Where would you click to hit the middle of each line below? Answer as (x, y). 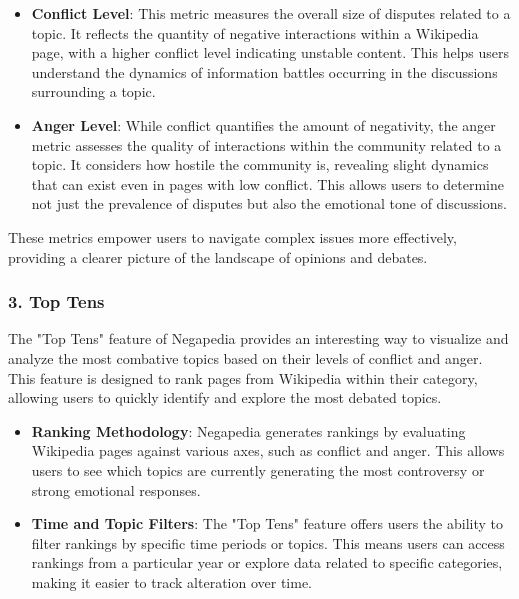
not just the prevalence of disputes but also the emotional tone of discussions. (269, 203)
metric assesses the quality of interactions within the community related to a (266, 144)
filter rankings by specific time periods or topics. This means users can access (268, 542)
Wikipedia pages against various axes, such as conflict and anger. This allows (268, 450)
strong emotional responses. (116, 489)
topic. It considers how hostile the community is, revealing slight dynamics (260, 164)
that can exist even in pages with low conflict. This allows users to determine (268, 183)
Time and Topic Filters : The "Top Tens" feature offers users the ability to (267, 523)
